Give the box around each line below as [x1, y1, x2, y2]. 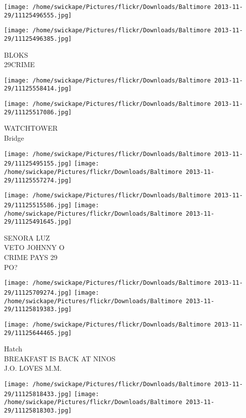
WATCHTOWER [4, 123, 58, 133]
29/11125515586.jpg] [4, 201, 72, 209]
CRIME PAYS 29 [4, 252, 58, 262]
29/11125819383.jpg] [4, 306, 72, 313]
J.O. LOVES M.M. [4, 363, 62, 373]
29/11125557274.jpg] [4, 176, 72, 184]
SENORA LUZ [4, 232, 50, 243]
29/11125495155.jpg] [4, 160, 72, 167]
